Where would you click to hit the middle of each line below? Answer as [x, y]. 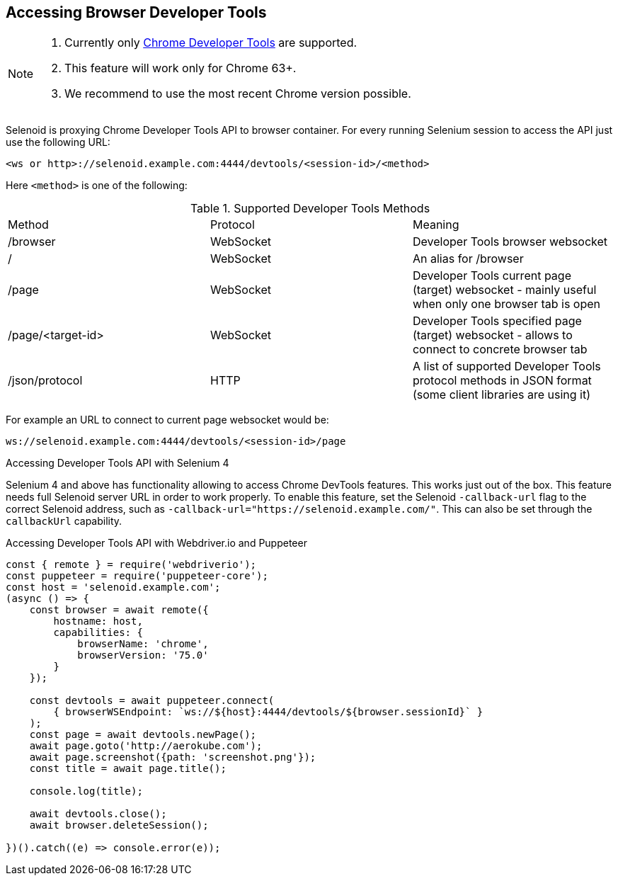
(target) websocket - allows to [492, 335]
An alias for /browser [468, 259]
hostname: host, [98, 621]
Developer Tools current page [492, 276]
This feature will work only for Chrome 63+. [181, 68]
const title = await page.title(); [128, 769]
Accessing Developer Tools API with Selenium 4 [118, 463]
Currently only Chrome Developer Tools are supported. [211, 43]
